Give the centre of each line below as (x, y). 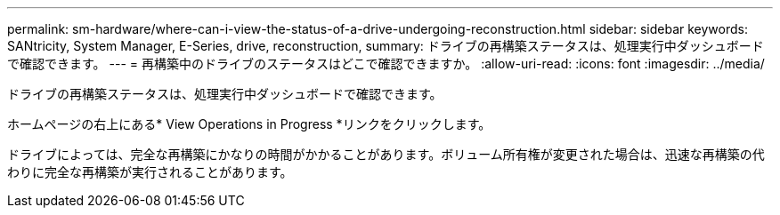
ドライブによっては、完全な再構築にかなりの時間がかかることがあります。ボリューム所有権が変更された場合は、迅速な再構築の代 (386, 154)
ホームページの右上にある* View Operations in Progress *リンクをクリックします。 (249, 124)
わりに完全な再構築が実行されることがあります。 (150, 172)
